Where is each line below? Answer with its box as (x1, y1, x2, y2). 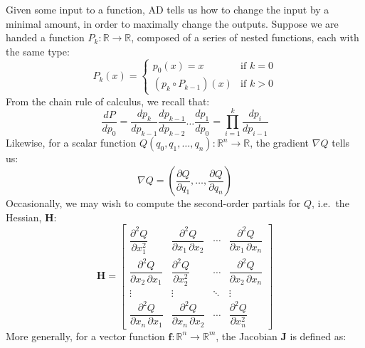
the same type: (6, 43, 70, 58)
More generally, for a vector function (6, 328, 165, 343)
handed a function (6, 30, 85, 45)
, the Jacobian (216, 328, 277, 343)
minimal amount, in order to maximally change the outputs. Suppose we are (6, 16, 339, 31)
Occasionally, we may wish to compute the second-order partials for (6, 196, 301, 211)
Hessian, (6, 209, 42, 224)
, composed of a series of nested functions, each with (131, 30, 359, 45)
